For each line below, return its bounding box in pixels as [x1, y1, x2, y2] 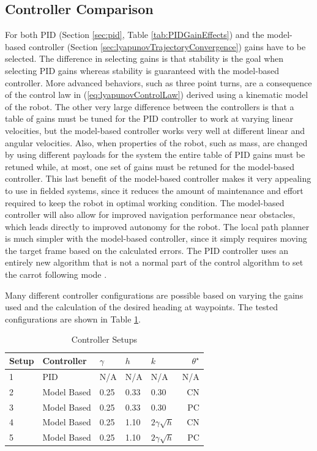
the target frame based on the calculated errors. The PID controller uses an [5, 244, 288, 256]
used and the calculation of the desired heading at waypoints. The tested [5, 300, 278, 313]
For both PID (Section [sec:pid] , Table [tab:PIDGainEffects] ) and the [5, 28, 264, 41]
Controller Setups [71, 333, 137, 346]
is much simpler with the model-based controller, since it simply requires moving [5, 232, 307, 245]
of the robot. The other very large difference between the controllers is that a [5, 100, 294, 113]
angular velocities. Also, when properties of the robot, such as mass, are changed [5, 136, 308, 149]
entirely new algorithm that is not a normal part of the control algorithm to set [5, 256, 304, 269]
